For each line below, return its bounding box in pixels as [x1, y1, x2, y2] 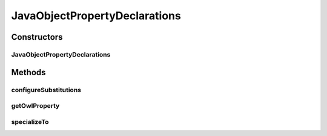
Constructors [11, 32, 63, 42]
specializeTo [11, 117, 49, 126]
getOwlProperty [11, 102, 60, 110]
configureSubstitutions [11, 85, 82, 94]
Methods [11, 67, 46, 78]
